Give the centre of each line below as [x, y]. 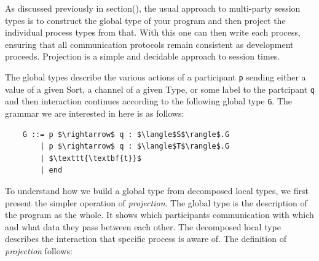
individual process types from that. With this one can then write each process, [153, 32]
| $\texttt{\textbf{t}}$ [91, 158]
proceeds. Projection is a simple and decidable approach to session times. [143, 56]
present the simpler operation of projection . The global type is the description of [156, 202]
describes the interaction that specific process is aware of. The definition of [146, 239]
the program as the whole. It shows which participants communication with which [159, 215]
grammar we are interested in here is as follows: [95, 113]
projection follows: [39, 250]
